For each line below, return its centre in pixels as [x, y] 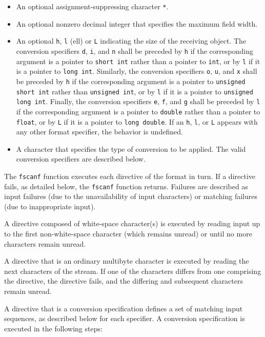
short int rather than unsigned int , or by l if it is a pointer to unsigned [135, 91]
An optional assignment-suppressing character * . [92, 6]
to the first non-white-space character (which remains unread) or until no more [128, 234]
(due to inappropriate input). [50, 206]
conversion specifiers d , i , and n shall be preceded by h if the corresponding [135, 51]
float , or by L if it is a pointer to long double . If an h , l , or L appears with [137, 121]
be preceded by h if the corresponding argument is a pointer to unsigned [131, 81]
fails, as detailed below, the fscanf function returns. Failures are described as [126, 186]
